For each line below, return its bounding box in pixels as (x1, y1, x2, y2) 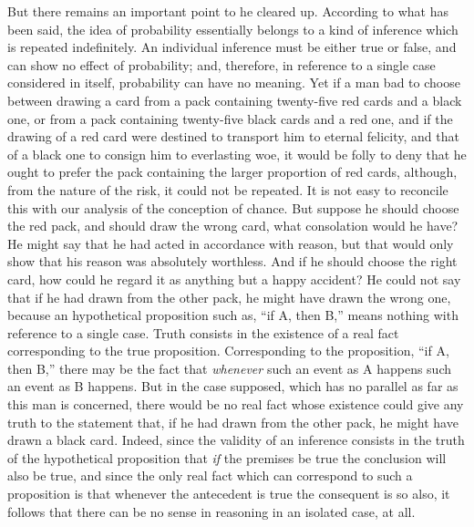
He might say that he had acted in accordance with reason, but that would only (7, 233, 454, 253)
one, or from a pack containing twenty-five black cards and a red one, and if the (7, 108, 453, 128)
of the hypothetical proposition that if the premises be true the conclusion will (7, 448, 447, 467)
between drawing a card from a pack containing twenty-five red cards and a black (7, 90, 462, 109)
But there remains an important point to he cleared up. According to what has (7, 2, 448, 20)
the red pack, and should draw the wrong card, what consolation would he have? (7, 216, 459, 235)
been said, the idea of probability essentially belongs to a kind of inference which (7, 19, 459, 38)
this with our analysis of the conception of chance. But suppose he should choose (7, 198, 459, 217)
